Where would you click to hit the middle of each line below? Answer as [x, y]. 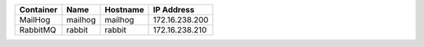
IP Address [174, 10]
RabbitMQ [38, 30]
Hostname [124, 10]
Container [38, 10]
